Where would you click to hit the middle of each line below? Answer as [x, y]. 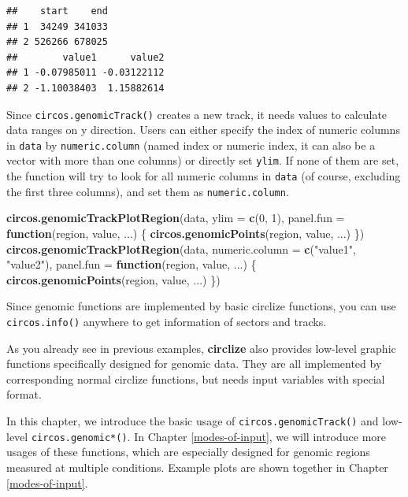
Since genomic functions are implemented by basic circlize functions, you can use [201, 306]
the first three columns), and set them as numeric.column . [148, 191]
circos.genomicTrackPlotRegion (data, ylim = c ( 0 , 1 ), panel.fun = [176, 218]
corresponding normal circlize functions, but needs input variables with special [196, 378]
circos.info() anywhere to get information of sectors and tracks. [167, 321]
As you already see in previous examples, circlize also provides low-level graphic [201, 348]
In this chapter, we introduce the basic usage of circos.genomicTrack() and [193, 421]
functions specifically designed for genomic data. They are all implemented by [194, 363]
